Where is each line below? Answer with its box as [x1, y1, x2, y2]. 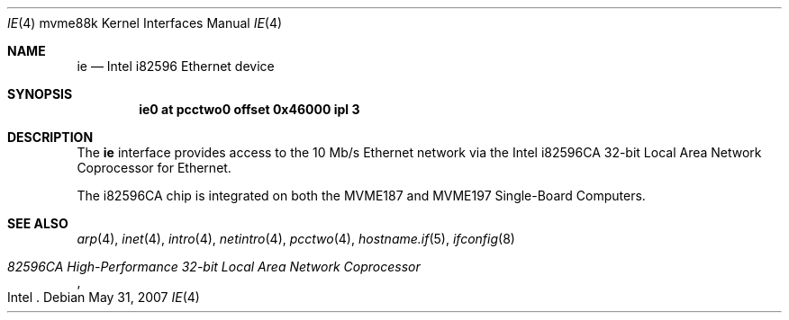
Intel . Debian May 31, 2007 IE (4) [7, 289, 200, 305]
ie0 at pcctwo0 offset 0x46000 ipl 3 [139, 102, 360, 117]
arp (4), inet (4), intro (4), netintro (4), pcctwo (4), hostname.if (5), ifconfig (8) [77, 231, 515, 246]
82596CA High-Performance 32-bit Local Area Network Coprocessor [7, 259, 421, 274]
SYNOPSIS [7, 86, 73, 102]
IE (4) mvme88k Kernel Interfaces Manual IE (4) [7, 15, 283, 31]
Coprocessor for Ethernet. [77, 160, 231, 175]
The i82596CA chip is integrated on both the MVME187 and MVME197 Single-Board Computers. [77, 188, 646, 203]
